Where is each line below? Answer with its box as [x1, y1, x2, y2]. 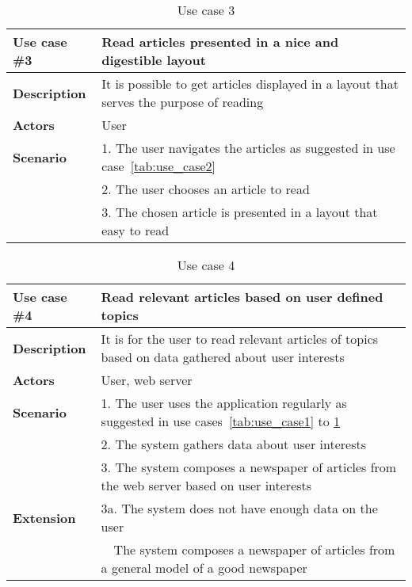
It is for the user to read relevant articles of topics [101, 330, 379, 348]
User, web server [101, 371, 193, 389]
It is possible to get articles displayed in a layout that [101, 74, 399, 93]
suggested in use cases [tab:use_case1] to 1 [101, 412, 341, 430]
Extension [13, 508, 76, 527]
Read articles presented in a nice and [101, 32, 339, 51]
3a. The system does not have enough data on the [101, 499, 378, 517]
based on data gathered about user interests [101, 348, 345, 366]
